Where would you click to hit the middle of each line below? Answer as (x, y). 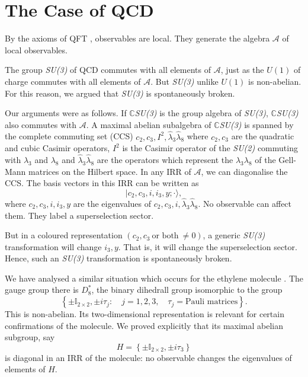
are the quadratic (263, 136)
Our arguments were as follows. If (66, 113)
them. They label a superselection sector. (79, 215)
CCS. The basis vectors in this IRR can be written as (102, 183)
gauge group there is (42, 290)
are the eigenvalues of (112, 203)
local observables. (36, 49)
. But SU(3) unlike (185, 81)
